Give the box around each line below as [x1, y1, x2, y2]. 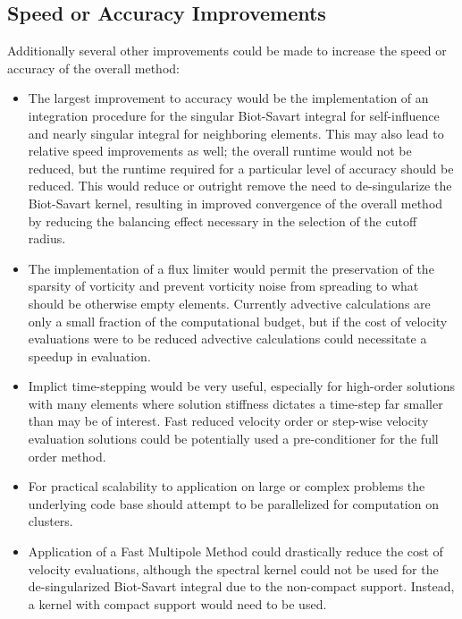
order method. [28, 446, 106, 465]
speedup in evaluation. [28, 346, 151, 365]
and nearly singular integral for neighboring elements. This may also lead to [28, 123, 444, 142]
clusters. [28, 512, 73, 530]
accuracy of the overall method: [7, 58, 180, 77]
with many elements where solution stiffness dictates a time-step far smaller [28, 394, 443, 412]
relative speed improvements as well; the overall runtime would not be [28, 141, 412, 160]
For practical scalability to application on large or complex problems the [28, 477, 425, 496]
